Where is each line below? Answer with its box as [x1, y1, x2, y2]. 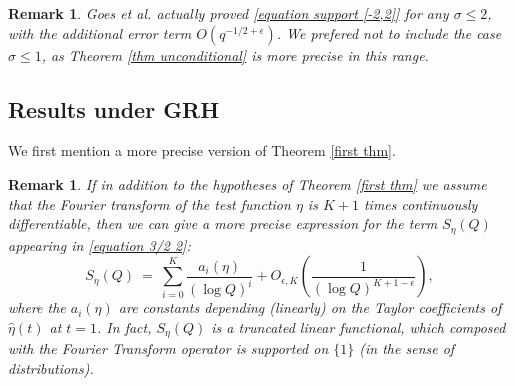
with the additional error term [8, 22, 192, 43]
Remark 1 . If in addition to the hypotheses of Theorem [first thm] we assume [8, 173, 487, 194]
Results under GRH [8, 93, 220, 124]
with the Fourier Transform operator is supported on [8, 338, 329, 359]
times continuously [363, 193, 478, 214]
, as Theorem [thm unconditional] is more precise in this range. [41, 44, 429, 65]
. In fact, [97, 316, 152, 337]
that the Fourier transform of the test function [8, 193, 291, 214]
